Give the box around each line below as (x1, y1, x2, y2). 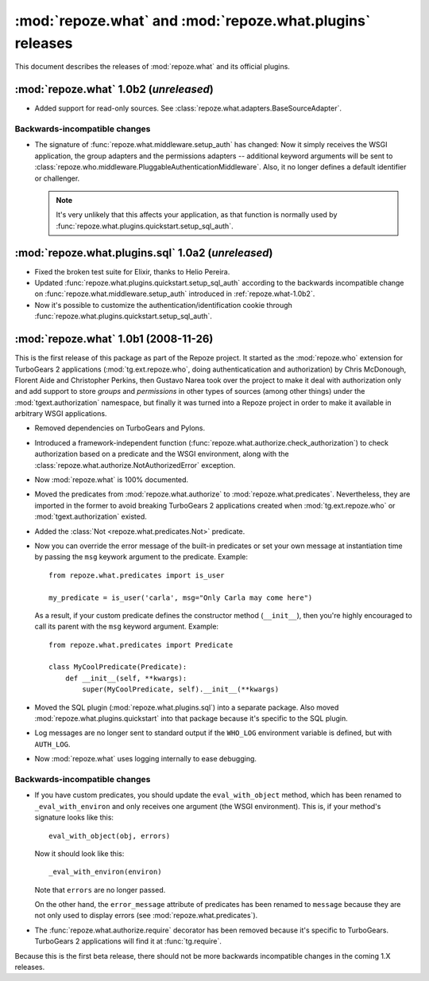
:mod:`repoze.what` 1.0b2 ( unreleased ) (14, 83, 214, 96)
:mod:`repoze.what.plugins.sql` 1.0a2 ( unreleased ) (14, 246, 273, 259)
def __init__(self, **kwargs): (64, 673, 187, 683)
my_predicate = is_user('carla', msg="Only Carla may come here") (48, 593, 313, 602)
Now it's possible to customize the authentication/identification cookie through (34, 300, 293, 309)
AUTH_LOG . (34, 739, 71, 749)
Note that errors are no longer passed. (34, 885, 166, 894)
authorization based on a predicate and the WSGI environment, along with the (34, 450, 289, 459)
